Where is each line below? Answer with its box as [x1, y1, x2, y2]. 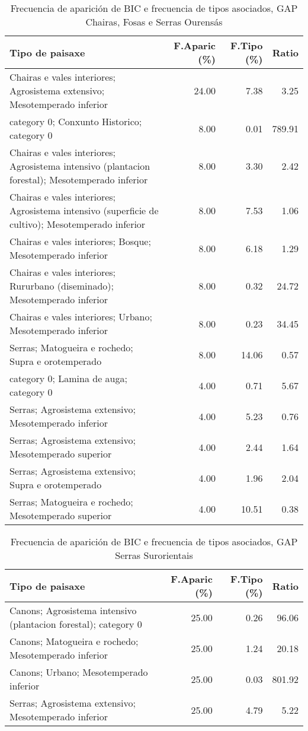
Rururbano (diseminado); [9, 279, 114, 293]
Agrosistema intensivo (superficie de [9, 204, 159, 217]
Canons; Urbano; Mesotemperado [9, 665, 148, 679]
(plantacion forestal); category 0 [9, 617, 142, 631]
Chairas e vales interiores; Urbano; [9, 310, 152, 323]
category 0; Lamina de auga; [9, 371, 127, 385]
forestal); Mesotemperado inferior [9, 173, 148, 186]
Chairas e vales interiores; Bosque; [9, 234, 151, 248]
